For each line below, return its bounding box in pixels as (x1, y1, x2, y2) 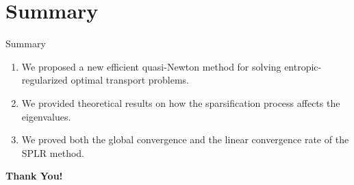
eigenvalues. (21, 109, 71, 123)
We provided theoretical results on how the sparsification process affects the (21, 95, 340, 110)
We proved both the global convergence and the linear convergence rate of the (21, 132, 349, 147)
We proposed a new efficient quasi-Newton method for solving (21, 59, 281, 73)
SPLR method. (21, 145, 85, 160)
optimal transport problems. (71, 73, 190, 87)
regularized (21, 73, 68, 87)
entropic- (284, 59, 322, 73)
